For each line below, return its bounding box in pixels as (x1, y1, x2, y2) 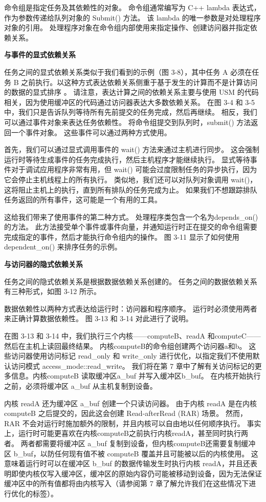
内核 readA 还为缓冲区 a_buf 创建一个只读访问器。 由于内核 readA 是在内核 (4, 398, 257, 408)
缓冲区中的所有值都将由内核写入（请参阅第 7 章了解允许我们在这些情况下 (4, 478, 249, 489)
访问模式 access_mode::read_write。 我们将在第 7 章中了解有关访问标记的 (11, 360, 255, 371)
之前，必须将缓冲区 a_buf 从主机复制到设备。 (4, 381, 157, 391)
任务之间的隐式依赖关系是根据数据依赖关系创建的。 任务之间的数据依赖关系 (4, 276, 257, 286)
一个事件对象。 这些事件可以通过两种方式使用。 (11, 127, 171, 137)
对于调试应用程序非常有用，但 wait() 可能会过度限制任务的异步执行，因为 (11, 164, 257, 175)
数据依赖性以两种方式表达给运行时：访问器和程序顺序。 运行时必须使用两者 (4, 303, 257, 313)
